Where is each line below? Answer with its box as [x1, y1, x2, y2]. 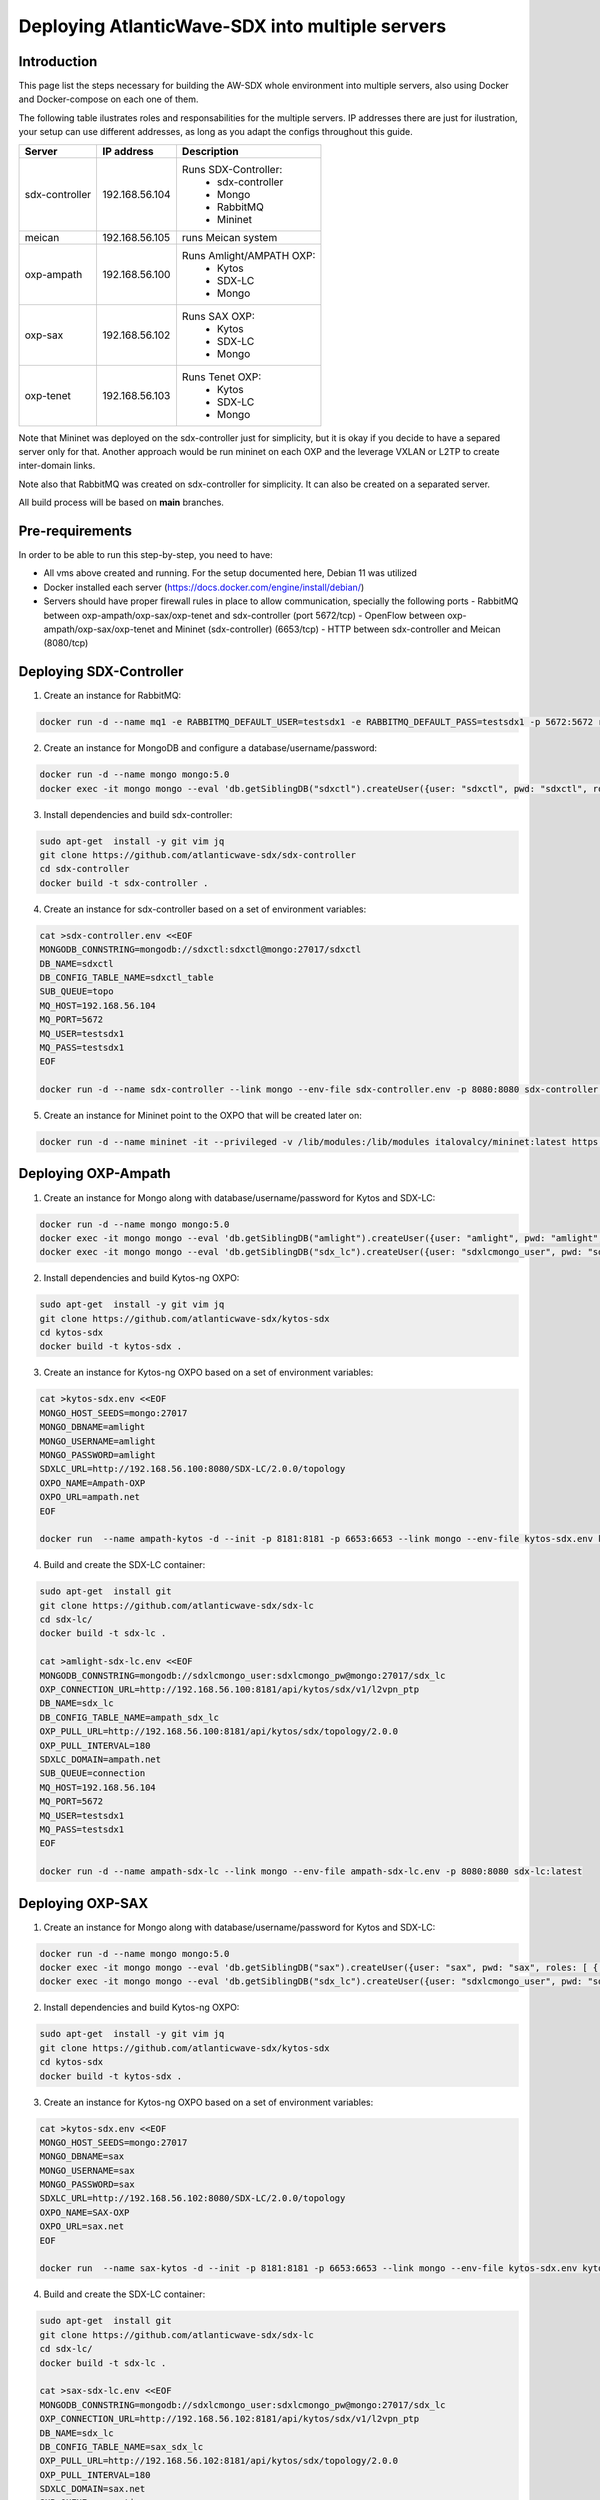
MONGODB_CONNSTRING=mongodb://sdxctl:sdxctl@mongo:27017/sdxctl [39, 944, 362, 955]
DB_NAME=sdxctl [39, 958, 114, 969]
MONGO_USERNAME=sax [39, 2165, 135, 2176]
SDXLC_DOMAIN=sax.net [39, 2483, 146, 2495]
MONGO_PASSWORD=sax [39, 2179, 135, 2190]
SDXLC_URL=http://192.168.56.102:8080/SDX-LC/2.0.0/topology [39, 2193, 346, 2204]
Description [181, 144, 239, 158]
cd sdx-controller [39, 863, 130, 875]
